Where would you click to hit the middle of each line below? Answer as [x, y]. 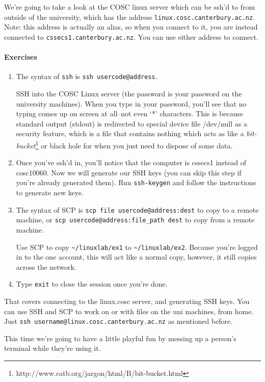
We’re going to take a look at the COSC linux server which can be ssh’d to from [130, 7]
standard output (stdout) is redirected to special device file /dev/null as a [131, 123]
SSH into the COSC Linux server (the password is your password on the [129, 93]
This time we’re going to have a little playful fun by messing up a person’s [120, 338]
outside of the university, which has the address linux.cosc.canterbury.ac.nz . [130, 17]
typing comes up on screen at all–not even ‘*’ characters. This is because [130, 113]
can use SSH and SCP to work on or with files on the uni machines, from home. [129, 311]
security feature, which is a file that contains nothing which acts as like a [130, 133]
